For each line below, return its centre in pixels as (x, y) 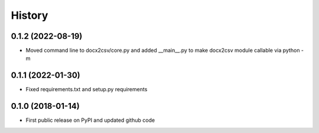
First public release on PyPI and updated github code (90, 120)
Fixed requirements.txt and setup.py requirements (87, 89)
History (30, 15)
